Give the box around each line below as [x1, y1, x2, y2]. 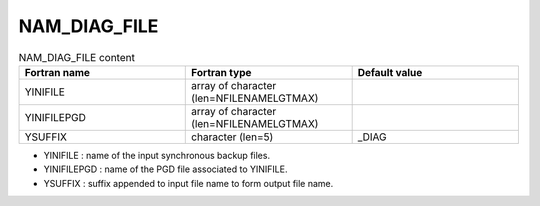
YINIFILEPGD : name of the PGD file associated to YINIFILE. [43, 163, 288, 175]
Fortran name [24, 65, 90, 79]
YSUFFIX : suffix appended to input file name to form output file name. [43, 177, 334, 189]
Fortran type [191, 65, 252, 79]
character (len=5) [191, 130, 274, 144]
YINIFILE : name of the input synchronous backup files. [43, 149, 270, 161]
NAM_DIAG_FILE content [18, 50, 135, 64]
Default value [357, 65, 423, 79]
